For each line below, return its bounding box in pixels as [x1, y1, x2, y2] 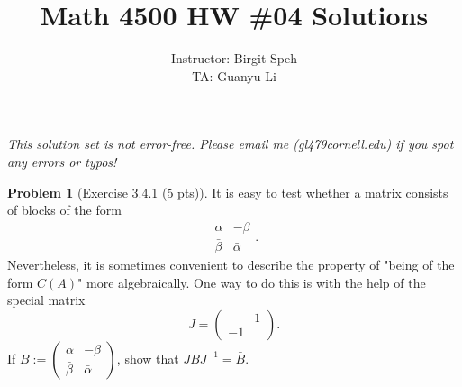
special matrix [7, 290, 86, 309]
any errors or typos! [7, 152, 117, 170]
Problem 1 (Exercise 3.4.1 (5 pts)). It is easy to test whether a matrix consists [7, 182, 448, 201]
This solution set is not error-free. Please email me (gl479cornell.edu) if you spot [7, 134, 454, 153]
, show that [116, 348, 179, 367]
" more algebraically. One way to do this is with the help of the [77, 272, 426, 291]
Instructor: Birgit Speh [170, 49, 298, 68]
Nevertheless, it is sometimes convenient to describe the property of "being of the [7, 254, 455, 273]
